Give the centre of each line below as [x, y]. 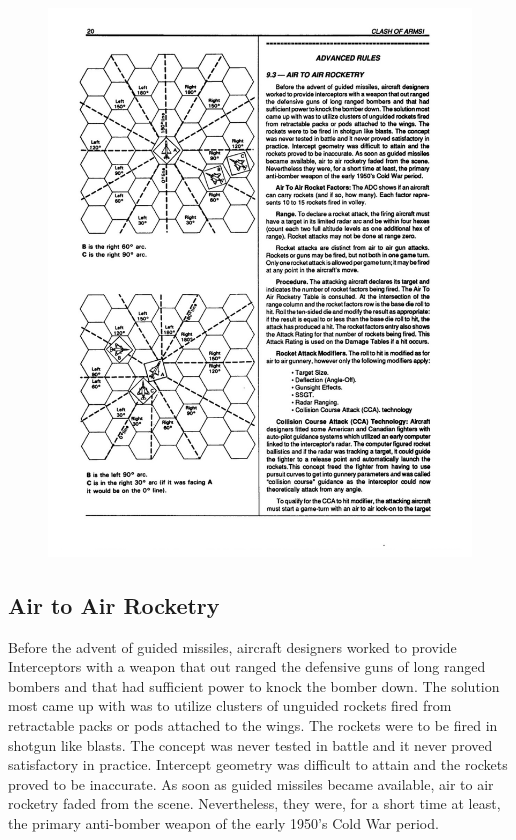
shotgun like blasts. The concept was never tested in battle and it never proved [250, 744]
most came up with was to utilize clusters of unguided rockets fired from [230, 705]
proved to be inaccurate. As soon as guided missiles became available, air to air [251, 783]
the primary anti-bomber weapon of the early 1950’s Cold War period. [223, 823]
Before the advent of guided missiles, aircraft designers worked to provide [232, 646]
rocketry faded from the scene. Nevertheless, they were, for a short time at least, [254, 803]
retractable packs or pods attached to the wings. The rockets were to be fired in [253, 725]
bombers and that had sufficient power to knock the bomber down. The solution [254, 685]
